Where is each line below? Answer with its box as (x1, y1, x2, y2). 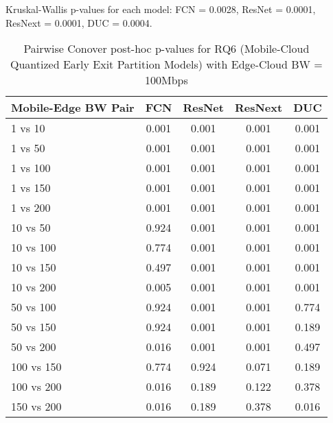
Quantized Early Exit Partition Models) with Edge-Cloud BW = (10, 56, 323, 73)
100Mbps (144, 72, 188, 88)
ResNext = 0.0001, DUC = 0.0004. (5, 15, 152, 29)
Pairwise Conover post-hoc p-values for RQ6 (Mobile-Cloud (23, 40, 310, 57)
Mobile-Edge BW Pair (11, 99, 135, 116)
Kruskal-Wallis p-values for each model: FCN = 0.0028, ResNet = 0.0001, (5, 2, 316, 16)
